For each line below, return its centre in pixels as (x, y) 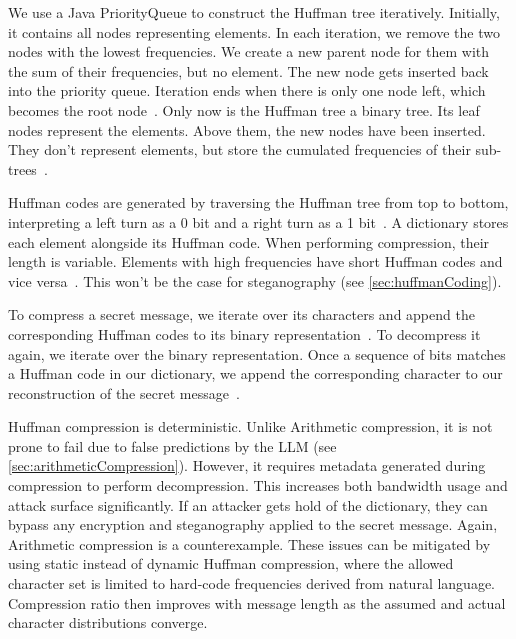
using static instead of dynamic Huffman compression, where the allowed (231, 563)
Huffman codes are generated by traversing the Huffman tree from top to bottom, (258, 202)
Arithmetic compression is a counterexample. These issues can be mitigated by (249, 543)
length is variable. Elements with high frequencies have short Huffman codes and (255, 261)
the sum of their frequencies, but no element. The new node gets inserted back (248, 70)
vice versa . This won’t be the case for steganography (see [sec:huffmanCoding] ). (255, 280)
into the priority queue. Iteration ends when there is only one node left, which (247, 90)
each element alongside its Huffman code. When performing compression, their (249, 241)
